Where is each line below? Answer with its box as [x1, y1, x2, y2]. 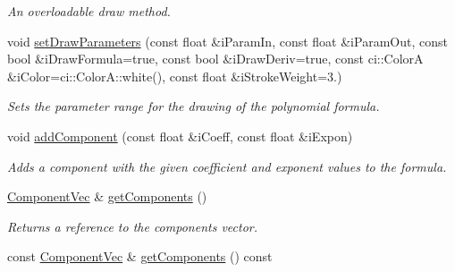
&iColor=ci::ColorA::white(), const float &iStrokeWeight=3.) [7, 66, 342, 85]
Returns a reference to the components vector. [7, 217, 257, 235]
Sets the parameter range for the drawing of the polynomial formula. [7, 97, 380, 115]
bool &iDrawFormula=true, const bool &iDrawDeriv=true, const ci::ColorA [7, 49, 424, 68]
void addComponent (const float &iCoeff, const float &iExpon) [7, 126, 353, 145]
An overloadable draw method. [7, 2, 171, 20]
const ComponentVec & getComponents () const [7, 247, 273, 266]
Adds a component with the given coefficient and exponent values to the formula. [7, 157, 447, 175]
